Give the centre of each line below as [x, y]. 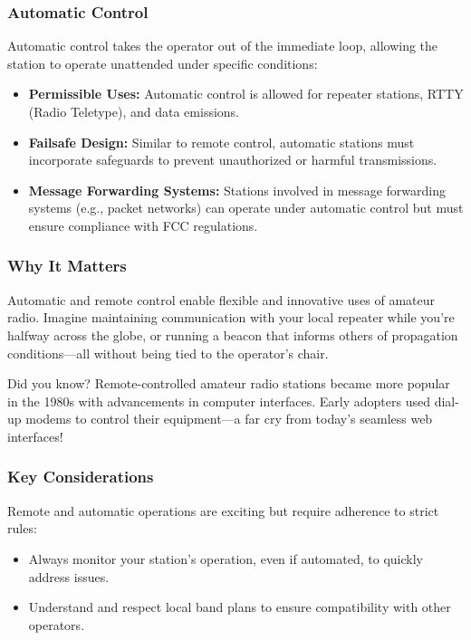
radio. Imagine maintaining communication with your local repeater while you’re [231, 317]
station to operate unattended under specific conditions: [163, 63]
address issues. [69, 576]
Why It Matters [67, 266]
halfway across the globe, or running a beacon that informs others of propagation [233, 334]
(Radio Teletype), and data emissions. [134, 111]
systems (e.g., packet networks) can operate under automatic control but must [246, 208]
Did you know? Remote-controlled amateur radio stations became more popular [229, 383]
